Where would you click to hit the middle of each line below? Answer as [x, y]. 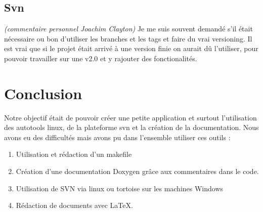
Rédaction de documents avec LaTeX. [74, 205]
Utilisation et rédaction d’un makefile [74, 154]
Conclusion [43, 93]
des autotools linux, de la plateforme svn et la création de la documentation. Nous [131, 127]
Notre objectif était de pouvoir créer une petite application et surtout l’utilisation [130, 117]
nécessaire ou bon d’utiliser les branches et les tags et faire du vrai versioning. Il [128, 38]
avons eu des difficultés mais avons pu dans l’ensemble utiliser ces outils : [117, 137]
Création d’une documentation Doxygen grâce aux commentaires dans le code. [137, 171]
